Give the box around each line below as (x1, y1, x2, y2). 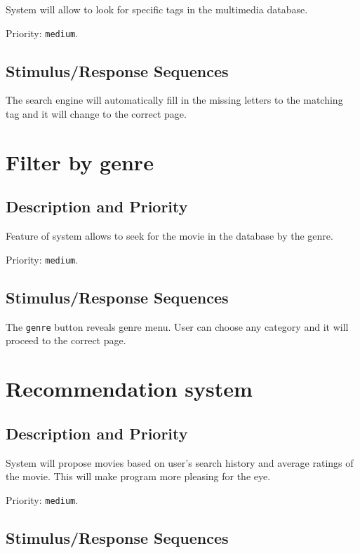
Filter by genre (6, 147, 154, 176)
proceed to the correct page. (6, 333, 126, 348)
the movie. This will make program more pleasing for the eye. (6, 469, 271, 484)
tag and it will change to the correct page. (6, 107, 187, 121)
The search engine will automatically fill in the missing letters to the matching (6, 93, 343, 107)
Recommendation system (6, 374, 253, 403)
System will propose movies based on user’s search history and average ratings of (6, 455, 354, 470)
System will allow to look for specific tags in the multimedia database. (6, 2, 308, 16)
